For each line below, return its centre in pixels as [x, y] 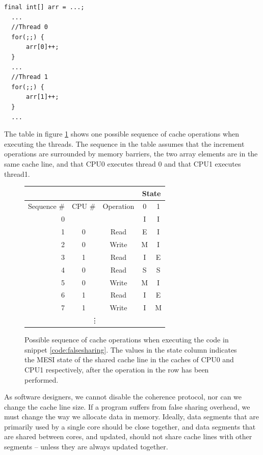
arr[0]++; [42, 47]
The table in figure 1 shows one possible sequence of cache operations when [122, 134]
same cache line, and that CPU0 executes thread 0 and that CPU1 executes [123, 163]
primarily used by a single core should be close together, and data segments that [130, 426]
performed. [42, 379]
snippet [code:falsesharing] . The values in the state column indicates [131, 349]
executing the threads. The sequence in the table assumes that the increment [124, 143]
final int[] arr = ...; [44, 7]
